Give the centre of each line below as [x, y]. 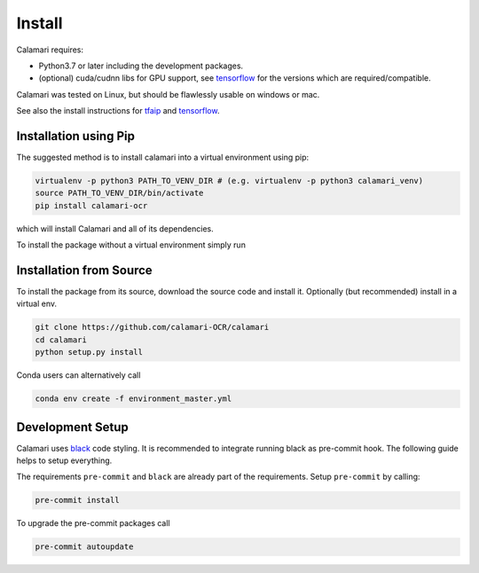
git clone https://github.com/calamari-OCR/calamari [152, 327]
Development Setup [72, 427]
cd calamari [61, 340]
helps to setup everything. [64, 460]
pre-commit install [77, 500]
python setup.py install [89, 352]
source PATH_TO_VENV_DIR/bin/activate [119, 193]
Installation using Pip [75, 136]
